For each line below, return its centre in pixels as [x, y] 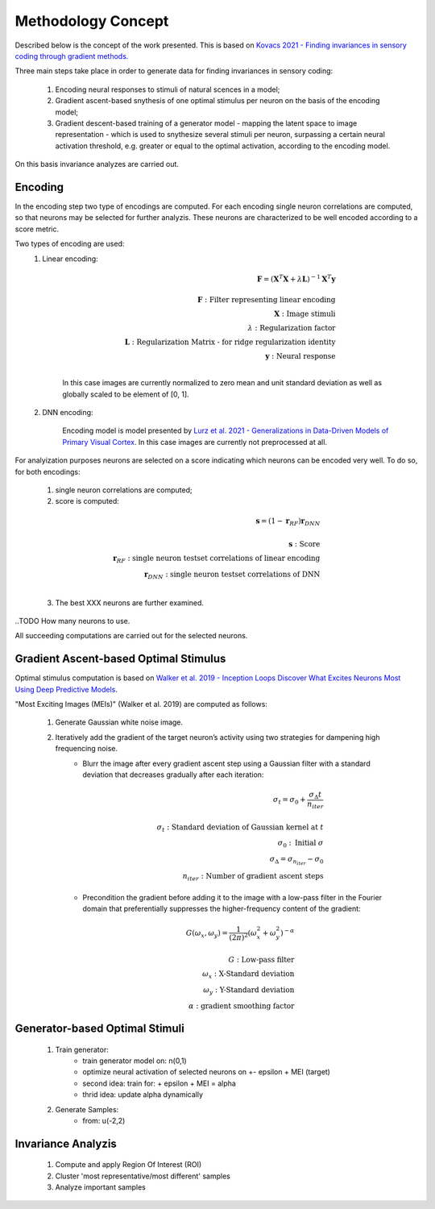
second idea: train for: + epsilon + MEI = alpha [159, 1083]
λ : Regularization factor [292, 328]
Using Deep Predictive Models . [66, 689]
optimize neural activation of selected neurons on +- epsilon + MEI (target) [206, 1072]
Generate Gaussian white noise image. [119, 722]
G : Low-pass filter [261, 960]
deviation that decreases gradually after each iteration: [173, 775]
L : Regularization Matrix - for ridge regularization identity [230, 342]
